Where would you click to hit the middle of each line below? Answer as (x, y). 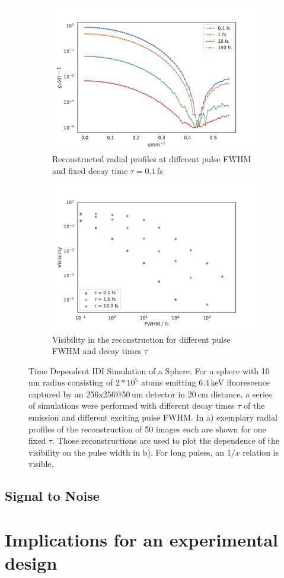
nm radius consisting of (71, 382)
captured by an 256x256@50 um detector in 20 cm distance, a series (150, 394)
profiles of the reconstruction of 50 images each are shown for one (147, 429)
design (31, 563)
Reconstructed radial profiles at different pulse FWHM (152, 159)
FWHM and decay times (97, 351)
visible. (41, 464)
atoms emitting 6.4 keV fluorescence (205, 382)
